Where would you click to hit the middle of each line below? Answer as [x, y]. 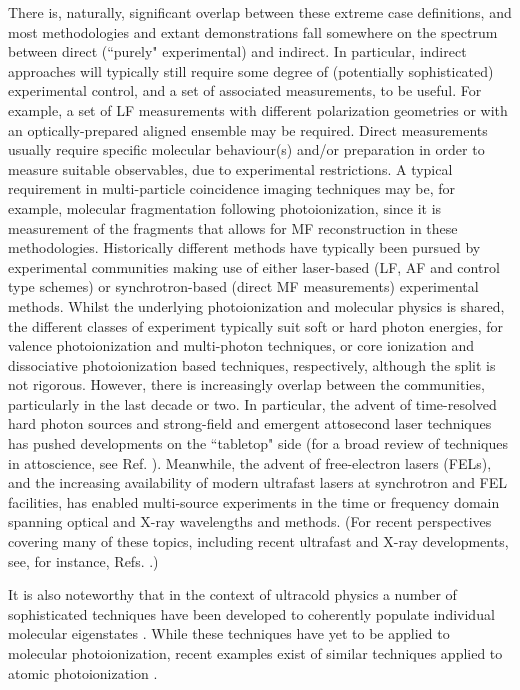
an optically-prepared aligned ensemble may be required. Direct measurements [248, 129]
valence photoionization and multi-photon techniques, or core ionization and [241, 345]
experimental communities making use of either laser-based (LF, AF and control [254, 266]
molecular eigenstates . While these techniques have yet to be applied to [229, 633]
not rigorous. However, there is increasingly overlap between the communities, [246, 384]
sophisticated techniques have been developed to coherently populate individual [251, 613]
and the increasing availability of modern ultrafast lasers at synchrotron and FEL [258, 482]
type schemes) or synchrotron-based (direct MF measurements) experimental [243, 286]
